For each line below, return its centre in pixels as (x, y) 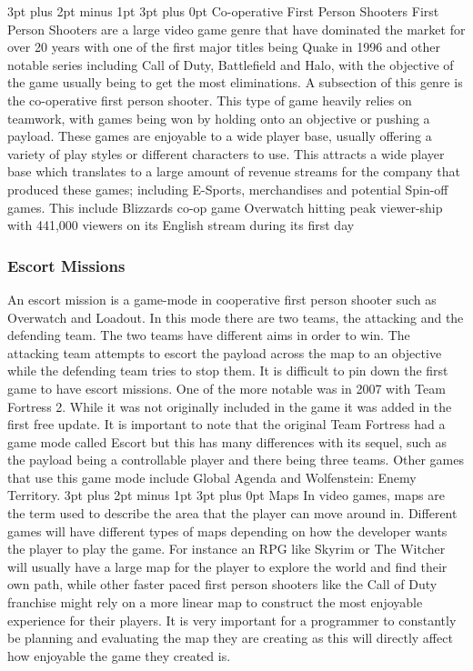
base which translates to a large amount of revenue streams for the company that (234, 171)
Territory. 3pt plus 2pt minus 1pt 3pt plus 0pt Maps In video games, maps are (226, 495)
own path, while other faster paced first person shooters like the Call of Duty (222, 584)
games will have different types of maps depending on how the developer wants (227, 531)
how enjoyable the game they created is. (119, 655)
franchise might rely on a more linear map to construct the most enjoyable (215, 602)
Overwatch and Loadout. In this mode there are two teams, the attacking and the (236, 317)
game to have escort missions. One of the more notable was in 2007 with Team (226, 388)
